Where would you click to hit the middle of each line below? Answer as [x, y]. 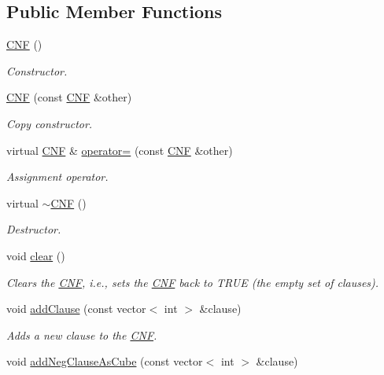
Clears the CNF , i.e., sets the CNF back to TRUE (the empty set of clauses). [193, 282]
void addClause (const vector [76, 309]
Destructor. [34, 229]
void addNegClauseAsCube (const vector [105, 361]
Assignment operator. [57, 176]
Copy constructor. [50, 123]
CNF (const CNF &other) [69, 97]
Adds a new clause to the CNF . [82, 335]
